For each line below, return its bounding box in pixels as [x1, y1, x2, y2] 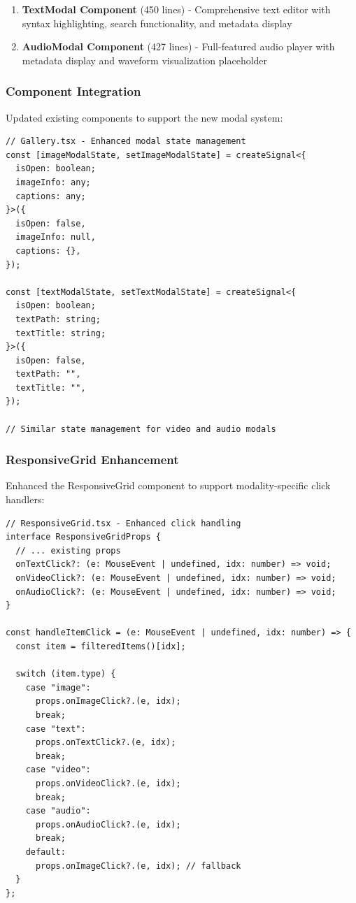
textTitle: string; [15, 328, 106, 338]
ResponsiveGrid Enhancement [6, 451, 179, 468]
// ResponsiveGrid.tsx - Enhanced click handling [6, 518, 241, 528]
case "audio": [25, 806, 91, 816]
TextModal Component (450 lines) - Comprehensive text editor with [22, 2, 331, 16]
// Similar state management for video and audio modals [6, 424, 276, 434]
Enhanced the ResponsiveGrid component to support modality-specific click [6, 478, 331, 493]
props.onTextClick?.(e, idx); [35, 737, 176, 748]
